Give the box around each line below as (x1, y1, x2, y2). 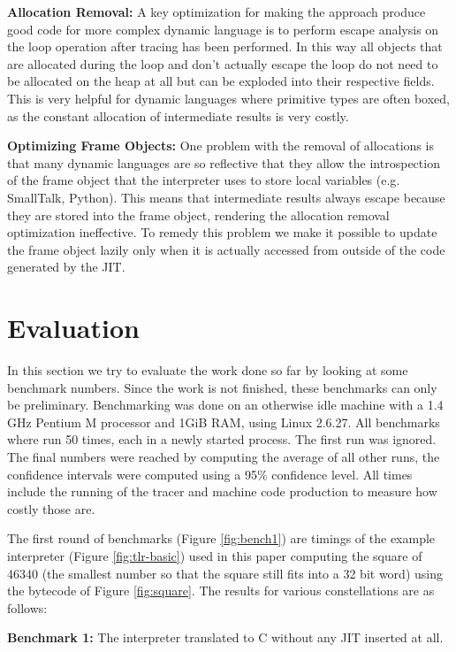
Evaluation (7, 310, 140, 346)
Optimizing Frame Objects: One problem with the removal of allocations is (7, 136, 434, 155)
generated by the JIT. (7, 257, 125, 276)
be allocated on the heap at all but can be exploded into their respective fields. (7, 72, 435, 90)
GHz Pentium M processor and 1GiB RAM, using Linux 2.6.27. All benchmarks (7, 412, 440, 431)
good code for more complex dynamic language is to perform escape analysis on (7, 19, 439, 38)
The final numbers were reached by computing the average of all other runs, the (7, 448, 440, 465)
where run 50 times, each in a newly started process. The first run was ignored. (7, 430, 437, 449)
